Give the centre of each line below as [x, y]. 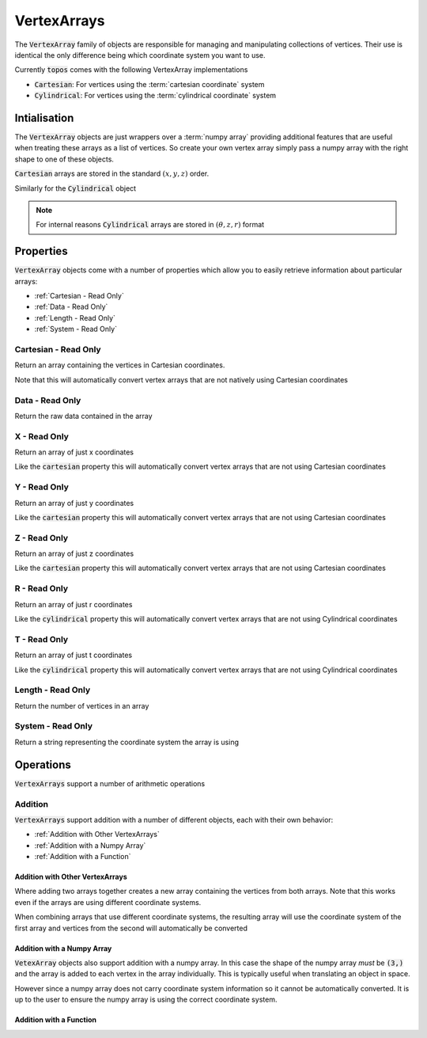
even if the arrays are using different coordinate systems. [108, 902]
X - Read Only [42, 436]
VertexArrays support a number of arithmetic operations [110, 783]
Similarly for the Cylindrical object [76, 188]
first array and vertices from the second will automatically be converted [131, 928]
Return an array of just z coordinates [74, 553]
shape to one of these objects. [64, 159]
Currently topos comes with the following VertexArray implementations [131, 70]
